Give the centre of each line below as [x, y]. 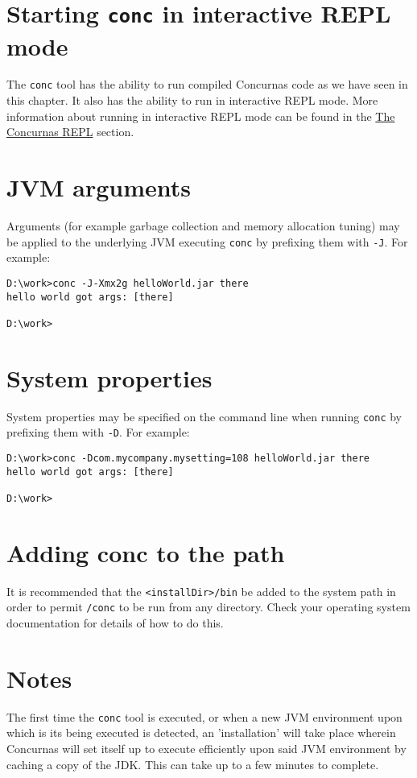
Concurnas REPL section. [70, 132]
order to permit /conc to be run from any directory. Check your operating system [208, 607]
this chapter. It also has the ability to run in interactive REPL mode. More [192, 100]
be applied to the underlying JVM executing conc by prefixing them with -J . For [207, 241]
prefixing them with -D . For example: [98, 432]
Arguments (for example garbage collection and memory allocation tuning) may [203, 226]
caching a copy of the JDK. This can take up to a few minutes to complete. [193, 764]
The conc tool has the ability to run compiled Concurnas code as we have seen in [207, 84]
